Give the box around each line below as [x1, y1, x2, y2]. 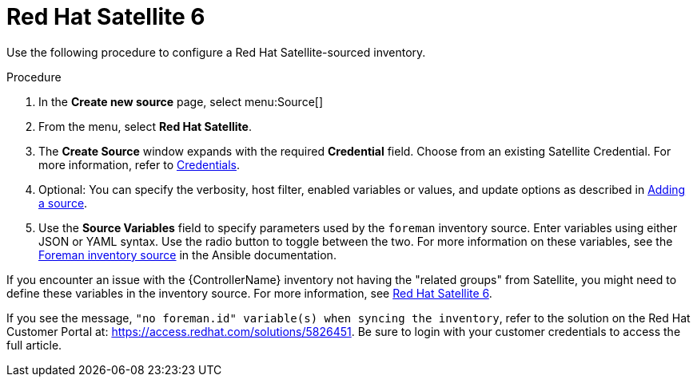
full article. [6, 338, 62, 352]
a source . [38, 195, 88, 210]
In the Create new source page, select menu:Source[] [38, 94, 323, 109]
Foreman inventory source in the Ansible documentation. [38, 247, 337, 262]
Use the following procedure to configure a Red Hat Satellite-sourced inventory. [6, 45, 426, 59]
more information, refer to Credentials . [38, 157, 241, 172]
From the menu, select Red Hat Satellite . [38, 119, 252, 133]
